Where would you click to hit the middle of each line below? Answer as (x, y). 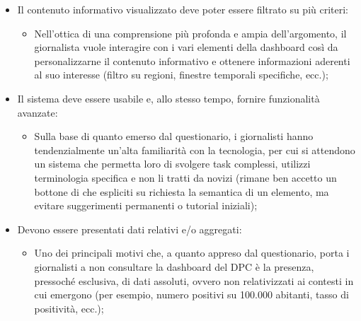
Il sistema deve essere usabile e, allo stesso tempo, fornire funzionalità (168, 98)
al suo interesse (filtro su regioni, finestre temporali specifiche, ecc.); (181, 75)
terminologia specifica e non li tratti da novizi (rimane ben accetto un (185, 177)
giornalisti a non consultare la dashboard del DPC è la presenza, (174, 266)
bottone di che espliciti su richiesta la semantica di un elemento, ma (182, 191)
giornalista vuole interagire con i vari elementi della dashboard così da (186, 47)
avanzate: (38, 112)
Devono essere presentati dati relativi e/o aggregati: (130, 229)
